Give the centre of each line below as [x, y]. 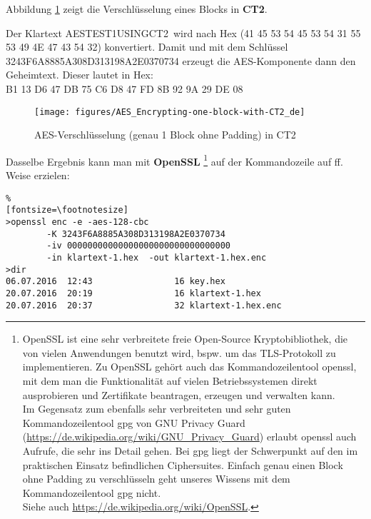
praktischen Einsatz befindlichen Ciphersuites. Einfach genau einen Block [183, 464]
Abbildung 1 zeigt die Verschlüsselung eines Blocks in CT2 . [137, 9]
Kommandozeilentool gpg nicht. [92, 492]
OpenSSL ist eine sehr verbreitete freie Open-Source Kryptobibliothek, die [185, 339]
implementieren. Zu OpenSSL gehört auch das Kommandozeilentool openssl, [189, 367]
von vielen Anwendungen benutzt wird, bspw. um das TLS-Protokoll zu [179, 352]
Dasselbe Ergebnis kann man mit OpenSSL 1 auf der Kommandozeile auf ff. [174, 160]
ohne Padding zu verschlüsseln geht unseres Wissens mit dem [156, 479]
